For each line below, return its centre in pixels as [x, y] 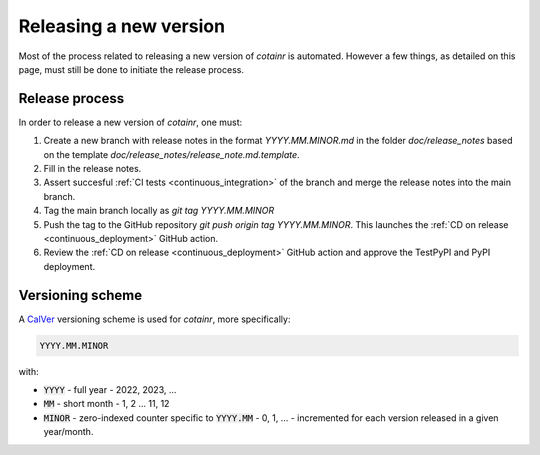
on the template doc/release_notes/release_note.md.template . [171, 154]
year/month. [68, 432]
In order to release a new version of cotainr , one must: [130, 122]
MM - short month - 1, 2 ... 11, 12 [106, 404]
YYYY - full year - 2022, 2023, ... [110, 390]
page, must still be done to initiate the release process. [131, 69]
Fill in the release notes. [92, 169]
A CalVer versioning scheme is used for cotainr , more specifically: [154, 319]
